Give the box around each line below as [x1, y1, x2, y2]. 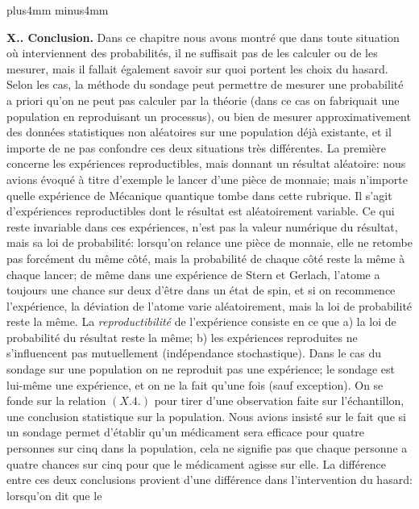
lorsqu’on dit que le [6, 486, 102, 503]
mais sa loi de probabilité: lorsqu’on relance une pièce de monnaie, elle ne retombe [6, 234, 413, 251]
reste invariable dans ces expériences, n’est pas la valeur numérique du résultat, [6, 218, 398, 235]
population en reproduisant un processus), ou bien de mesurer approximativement [6, 107, 411, 124]
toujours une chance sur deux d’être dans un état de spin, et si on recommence [6, 282, 396, 298]
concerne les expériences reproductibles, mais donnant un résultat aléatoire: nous [6, 155, 406, 172]
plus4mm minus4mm [6, 2, 109, 18]
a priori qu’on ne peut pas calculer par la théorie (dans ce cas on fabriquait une [6, 91, 400, 108]
